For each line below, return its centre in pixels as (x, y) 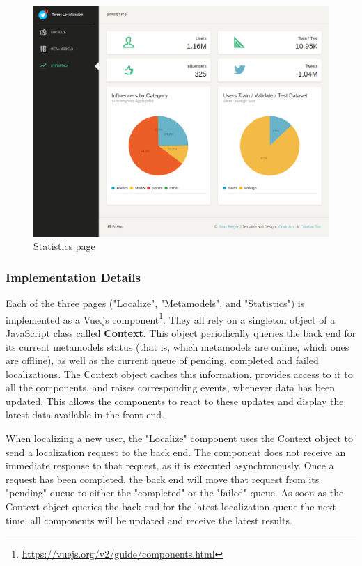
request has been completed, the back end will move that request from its (163, 479)
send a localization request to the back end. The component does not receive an (176, 451)
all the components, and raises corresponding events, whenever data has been (171, 387)
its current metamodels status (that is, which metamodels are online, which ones (178, 346)
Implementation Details (73, 277)
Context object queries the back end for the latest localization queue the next (171, 506)
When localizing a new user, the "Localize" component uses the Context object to (179, 438)
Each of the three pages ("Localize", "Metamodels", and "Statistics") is (155, 303)
